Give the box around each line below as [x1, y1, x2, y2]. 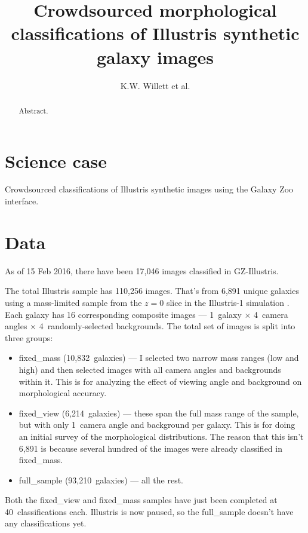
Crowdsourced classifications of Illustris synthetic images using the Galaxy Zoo [5, 183, 294, 195]
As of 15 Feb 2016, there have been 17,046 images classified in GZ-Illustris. [5, 264, 279, 277]
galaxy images [96, 44, 214, 69]
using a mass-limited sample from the [5, 296, 142, 308]
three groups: [5, 331, 53, 344]
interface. [5, 195, 39, 207]
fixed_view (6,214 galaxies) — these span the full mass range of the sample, [19, 406, 299, 419]
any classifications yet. [5, 517, 87, 529]
